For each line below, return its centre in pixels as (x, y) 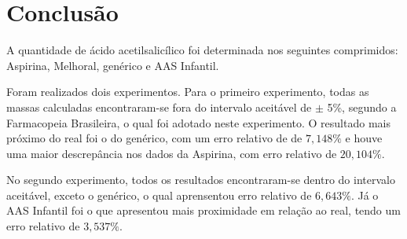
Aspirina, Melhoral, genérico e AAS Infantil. (113, 65)
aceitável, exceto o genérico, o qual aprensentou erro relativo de (159, 195)
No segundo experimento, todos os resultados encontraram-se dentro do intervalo (201, 180)
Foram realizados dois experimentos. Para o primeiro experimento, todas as (188, 92)
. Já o (365, 195)
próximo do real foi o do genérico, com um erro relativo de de (154, 138)
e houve (364, 138)
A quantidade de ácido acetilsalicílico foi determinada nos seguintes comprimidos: (202, 50)
